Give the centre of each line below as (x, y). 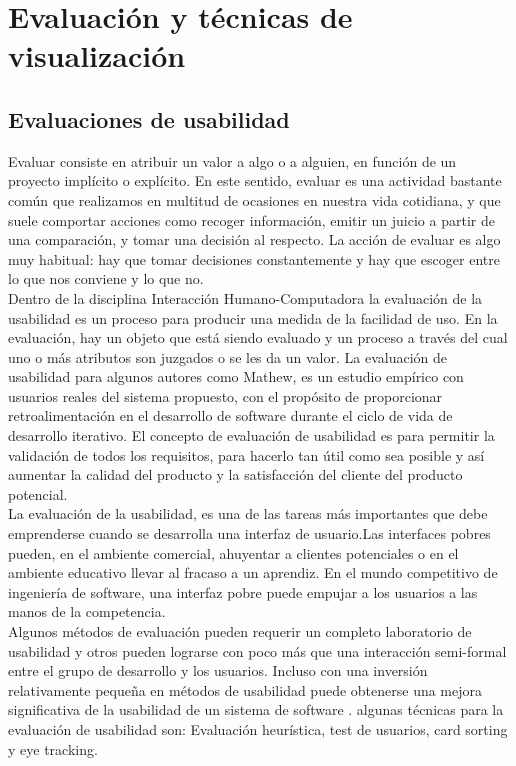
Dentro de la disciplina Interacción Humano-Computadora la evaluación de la (245, 297)
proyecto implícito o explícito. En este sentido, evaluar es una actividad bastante (255, 180)
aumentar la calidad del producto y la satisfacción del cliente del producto (235, 474)
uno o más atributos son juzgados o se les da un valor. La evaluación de (227, 356)
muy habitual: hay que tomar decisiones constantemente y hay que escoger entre (254, 258)
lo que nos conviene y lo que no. (106, 278)
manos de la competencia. (87, 611)
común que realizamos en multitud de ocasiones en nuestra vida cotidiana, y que (254, 199)
